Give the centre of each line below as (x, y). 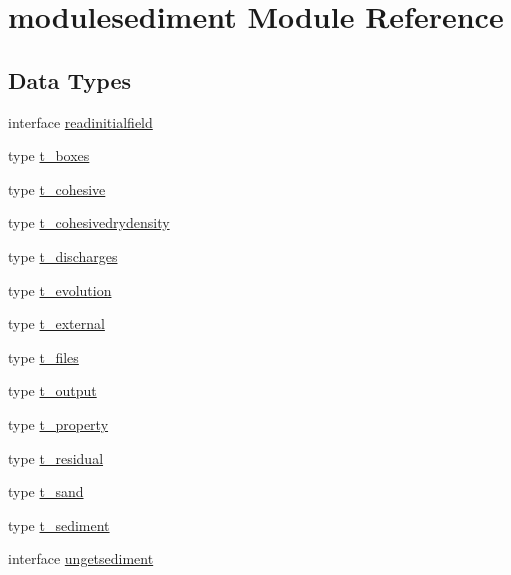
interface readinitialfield (80, 121)
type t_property (58, 423)
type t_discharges (63, 255)
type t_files (43, 356)
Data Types (69, 79)
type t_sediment (59, 524)
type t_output (52, 390)
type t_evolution (60, 289)
